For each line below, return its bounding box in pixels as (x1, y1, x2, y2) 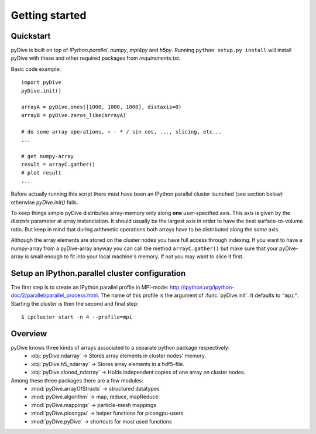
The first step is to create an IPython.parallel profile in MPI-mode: (11, 283, 169, 291)
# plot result (21, 169, 61, 176)
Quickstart (11, 31, 51, 41)
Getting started (11, 9, 87, 22)
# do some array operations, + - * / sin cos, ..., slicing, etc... (21, 128, 222, 135)
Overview (11, 329, 47, 339)
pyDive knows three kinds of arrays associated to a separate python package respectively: (11, 344, 230, 351)
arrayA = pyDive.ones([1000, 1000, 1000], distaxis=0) (21, 104, 182, 111)
